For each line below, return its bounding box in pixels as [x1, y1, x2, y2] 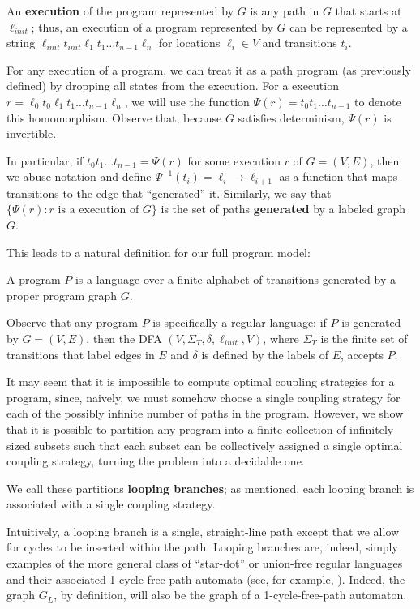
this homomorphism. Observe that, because [6, 109, 222, 126]
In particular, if [6, 152, 84, 169]
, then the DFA [86, 329, 162, 346]
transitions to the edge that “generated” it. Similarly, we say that [6, 184, 332, 201]
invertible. [6, 125, 57, 142]
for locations [158, 34, 221, 51]
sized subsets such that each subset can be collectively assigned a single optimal [6, 436, 403, 453]
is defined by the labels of [201, 345, 328, 362]
